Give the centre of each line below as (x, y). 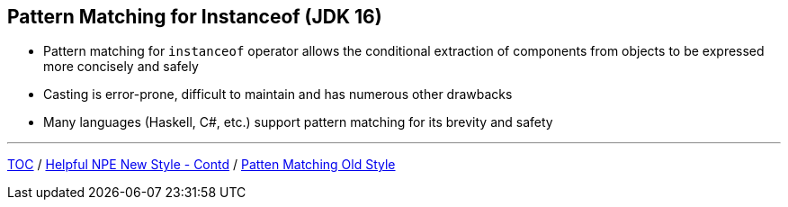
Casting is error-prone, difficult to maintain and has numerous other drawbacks (278, 94)
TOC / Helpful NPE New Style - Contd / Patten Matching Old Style (201, 165)
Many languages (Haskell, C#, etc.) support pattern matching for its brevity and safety (298, 122)
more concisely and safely (121, 67)
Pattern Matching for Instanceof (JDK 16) (195, 17)
